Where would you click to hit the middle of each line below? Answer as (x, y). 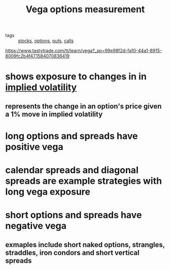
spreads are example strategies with (84, 181)
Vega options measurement (85, 9)
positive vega (34, 147)
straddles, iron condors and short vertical (72, 252)
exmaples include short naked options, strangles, (85, 245)
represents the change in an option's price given (83, 106)
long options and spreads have (72, 136)
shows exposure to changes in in (76, 77)
